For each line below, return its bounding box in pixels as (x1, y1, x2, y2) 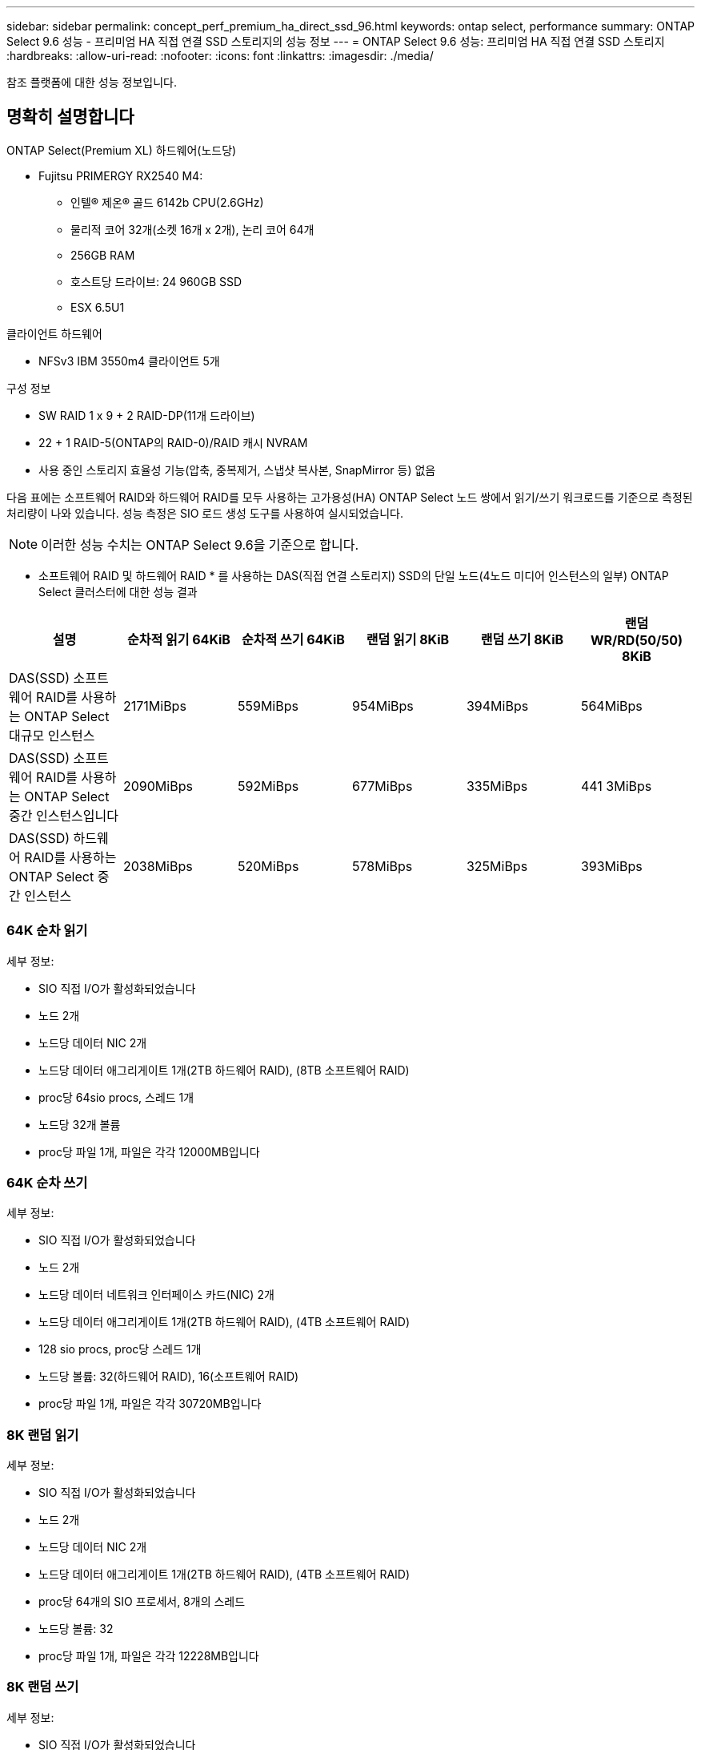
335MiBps (466, 777, 528, 794)
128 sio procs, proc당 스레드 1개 (38, 1342, 202, 1357)
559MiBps (237, 697, 298, 714)
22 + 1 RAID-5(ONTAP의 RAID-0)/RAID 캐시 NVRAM (38, 435, 308, 450)
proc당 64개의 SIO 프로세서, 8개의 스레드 (38, 1595, 246, 1609)
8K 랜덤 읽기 (6, 1426, 79, 1443)
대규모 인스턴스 (9, 727, 95, 744)
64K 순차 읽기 (6, 922, 88, 939)
